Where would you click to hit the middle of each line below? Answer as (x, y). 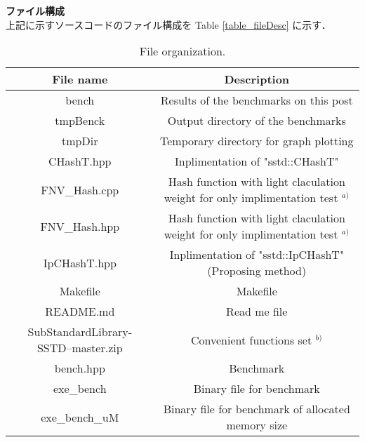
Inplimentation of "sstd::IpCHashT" (257, 255)
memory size (257, 425)
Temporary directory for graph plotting (257, 141)
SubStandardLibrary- (80, 332)
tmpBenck (80, 121)
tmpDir (80, 141)
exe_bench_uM (80, 417)
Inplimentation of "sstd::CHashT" (257, 161)
